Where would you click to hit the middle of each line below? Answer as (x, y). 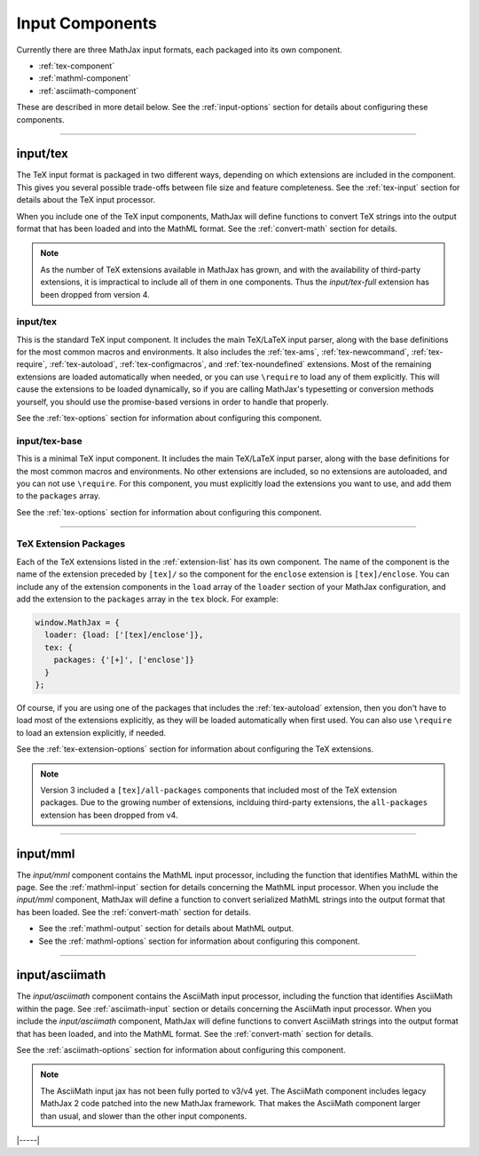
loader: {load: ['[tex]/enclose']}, (124, 635)
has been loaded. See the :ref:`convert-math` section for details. (134, 912)
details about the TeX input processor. (86, 200)
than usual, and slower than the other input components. (144, 1116)
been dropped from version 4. (95, 294)
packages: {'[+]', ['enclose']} (124, 660)
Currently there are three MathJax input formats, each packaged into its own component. (180, 50)
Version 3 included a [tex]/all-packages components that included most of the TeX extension (219, 790)
